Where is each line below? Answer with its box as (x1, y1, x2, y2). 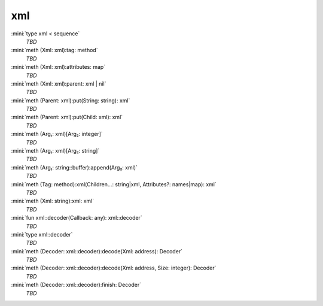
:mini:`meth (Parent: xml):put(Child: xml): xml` (11, 114, 123, 121)
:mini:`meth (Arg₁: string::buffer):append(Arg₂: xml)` (11, 163, 138, 171)
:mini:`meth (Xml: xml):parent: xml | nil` (11, 80, 106, 87)
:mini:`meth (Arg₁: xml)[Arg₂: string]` (11, 147, 100, 154)
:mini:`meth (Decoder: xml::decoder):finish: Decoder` (11, 281, 142, 289)
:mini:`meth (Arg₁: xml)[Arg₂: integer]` (11, 131, 103, 138)
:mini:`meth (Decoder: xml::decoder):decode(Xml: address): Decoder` (11, 247, 182, 255)
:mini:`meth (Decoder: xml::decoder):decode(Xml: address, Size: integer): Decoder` (11, 264, 217, 272)
